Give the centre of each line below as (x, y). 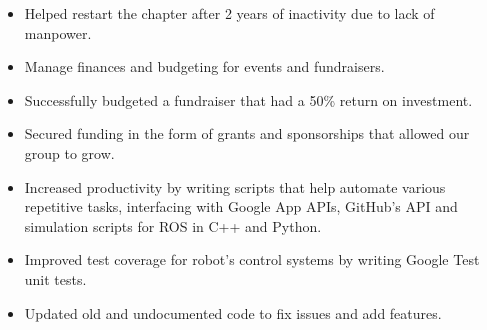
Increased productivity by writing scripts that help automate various (235, 186)
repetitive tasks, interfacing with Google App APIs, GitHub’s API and (241, 206)
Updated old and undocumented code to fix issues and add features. (233, 312)
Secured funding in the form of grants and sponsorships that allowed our (247, 133)
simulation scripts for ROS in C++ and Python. (173, 225)
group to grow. (69, 152)
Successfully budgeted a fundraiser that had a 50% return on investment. (248, 99)
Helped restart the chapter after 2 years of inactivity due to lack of (229, 13)
